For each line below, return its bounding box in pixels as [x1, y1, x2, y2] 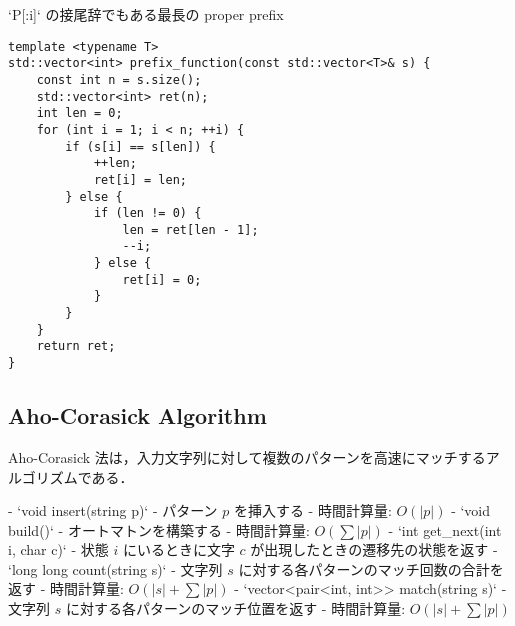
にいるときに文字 [122, 539, 235, 560]
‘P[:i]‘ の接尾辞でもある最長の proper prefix [8, 4, 284, 24]
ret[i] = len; [93, 172, 187, 187]
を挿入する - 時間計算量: [233, 500, 392, 521]
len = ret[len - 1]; [122, 222, 259, 237]
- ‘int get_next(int [388, 519, 502, 540]
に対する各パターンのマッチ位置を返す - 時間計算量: [65, 598, 406, 619]
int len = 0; [36, 106, 123, 121]
